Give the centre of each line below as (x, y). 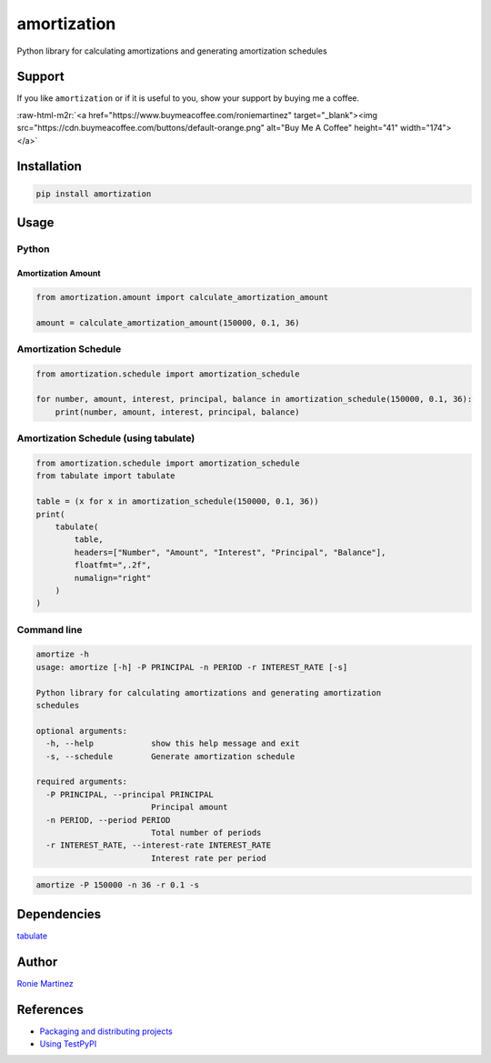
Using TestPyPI (68, 1043)
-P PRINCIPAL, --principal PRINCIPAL (130, 794)
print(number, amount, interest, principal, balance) (177, 412)
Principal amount (189, 807)
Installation (49, 167)
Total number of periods (206, 832)
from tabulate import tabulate (106, 476)
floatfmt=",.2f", (113, 565)
